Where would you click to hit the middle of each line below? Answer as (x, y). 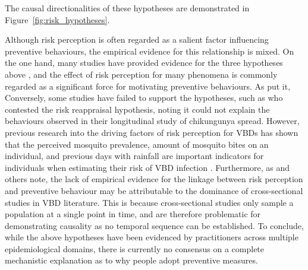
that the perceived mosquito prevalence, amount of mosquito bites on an (137, 144)
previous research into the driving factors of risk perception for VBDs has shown (152, 132)
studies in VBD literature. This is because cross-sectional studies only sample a (149, 202)
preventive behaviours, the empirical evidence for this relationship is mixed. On (150, 51)
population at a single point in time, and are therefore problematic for (133, 214)
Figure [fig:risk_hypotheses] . (57, 19)
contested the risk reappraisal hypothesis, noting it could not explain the (137, 109)
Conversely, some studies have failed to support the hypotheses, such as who (144, 98)
